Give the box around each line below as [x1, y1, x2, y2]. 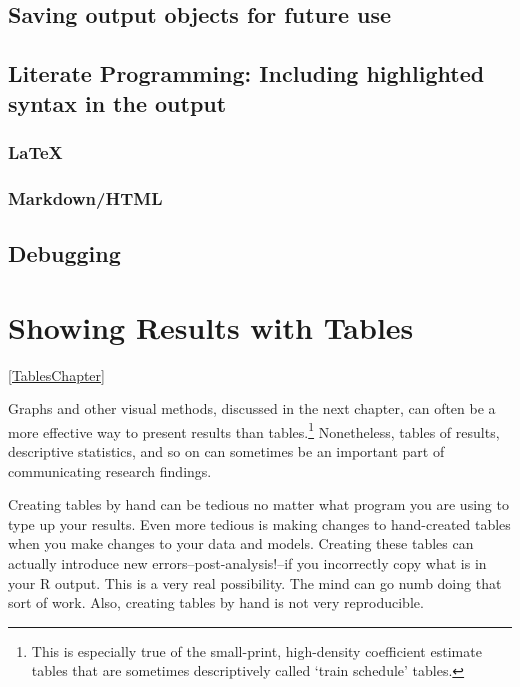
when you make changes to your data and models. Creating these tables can [8, 533, 474, 554]
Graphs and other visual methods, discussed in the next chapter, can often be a [8, 398, 496, 419]
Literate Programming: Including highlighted [8, 58, 485, 89]
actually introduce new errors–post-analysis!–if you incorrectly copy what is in [8, 552, 487, 573]
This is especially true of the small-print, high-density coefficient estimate [31, 640, 482, 661]
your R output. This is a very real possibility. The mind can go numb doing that [8, 572, 502, 593]
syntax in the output [8, 87, 227, 118]
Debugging [8, 238, 121, 269]
